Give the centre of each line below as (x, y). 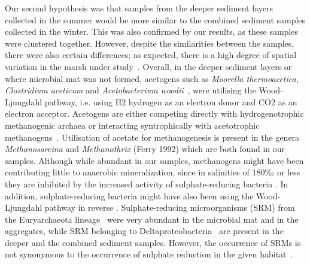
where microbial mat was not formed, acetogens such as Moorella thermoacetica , (152, 78)
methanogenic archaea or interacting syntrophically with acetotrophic (132, 125)
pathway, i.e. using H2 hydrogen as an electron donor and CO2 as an (171, 101)
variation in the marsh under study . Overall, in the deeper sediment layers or (148, 66)
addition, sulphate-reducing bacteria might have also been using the (129, 195)
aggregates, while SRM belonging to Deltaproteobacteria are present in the (144, 231)
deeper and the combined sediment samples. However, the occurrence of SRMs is (153, 242)
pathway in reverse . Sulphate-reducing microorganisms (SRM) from (170, 207)
